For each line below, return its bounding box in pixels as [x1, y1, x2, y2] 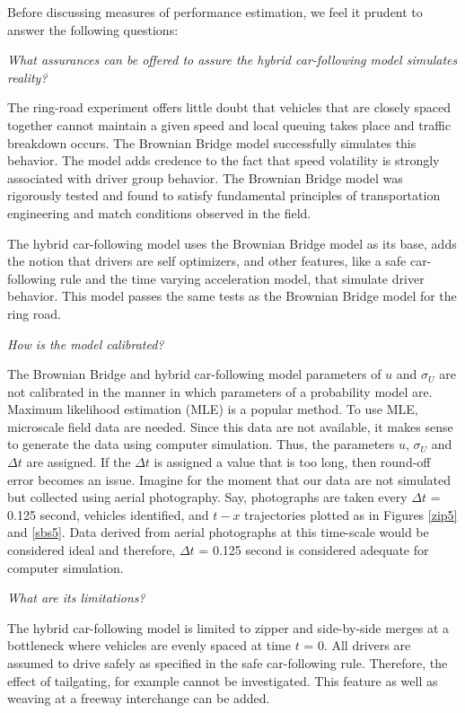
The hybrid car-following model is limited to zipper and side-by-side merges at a [7, 618, 449, 637]
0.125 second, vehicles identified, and [7, 505, 209, 524]
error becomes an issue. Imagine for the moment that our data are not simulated [7, 470, 452, 489]
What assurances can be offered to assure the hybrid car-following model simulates [7, 50, 458, 69]
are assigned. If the [26, 453, 131, 471]
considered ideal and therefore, [7, 541, 176, 559]
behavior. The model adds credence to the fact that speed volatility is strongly [7, 151, 440, 170]
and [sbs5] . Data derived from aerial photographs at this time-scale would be [7, 523, 429, 541]
